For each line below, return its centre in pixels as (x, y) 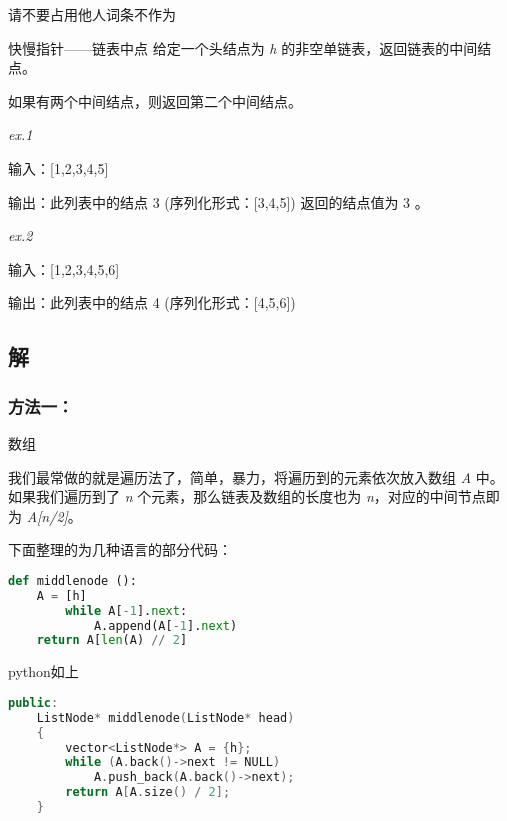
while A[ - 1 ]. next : (126, 610)
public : (33, 702)
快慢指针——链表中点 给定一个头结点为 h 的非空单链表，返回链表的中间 (243, 47)
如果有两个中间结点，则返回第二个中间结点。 (155, 100)
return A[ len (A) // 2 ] (112, 640)
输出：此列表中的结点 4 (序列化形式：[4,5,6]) (152, 302)
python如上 (43, 671)
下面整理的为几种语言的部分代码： (120, 549)
